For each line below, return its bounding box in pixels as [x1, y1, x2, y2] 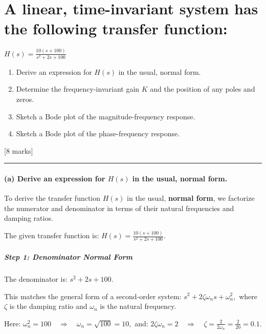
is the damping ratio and [9, 301, 87, 311]
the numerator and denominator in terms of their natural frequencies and [4, 202, 234, 213]
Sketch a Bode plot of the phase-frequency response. [16, 128, 180, 139]
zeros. [16, 93, 34, 104]
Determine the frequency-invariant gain [16, 83, 140, 94]
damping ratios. [4, 213, 53, 223]
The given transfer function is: [4, 230, 99, 241]
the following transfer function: [4, 18, 228, 39]
